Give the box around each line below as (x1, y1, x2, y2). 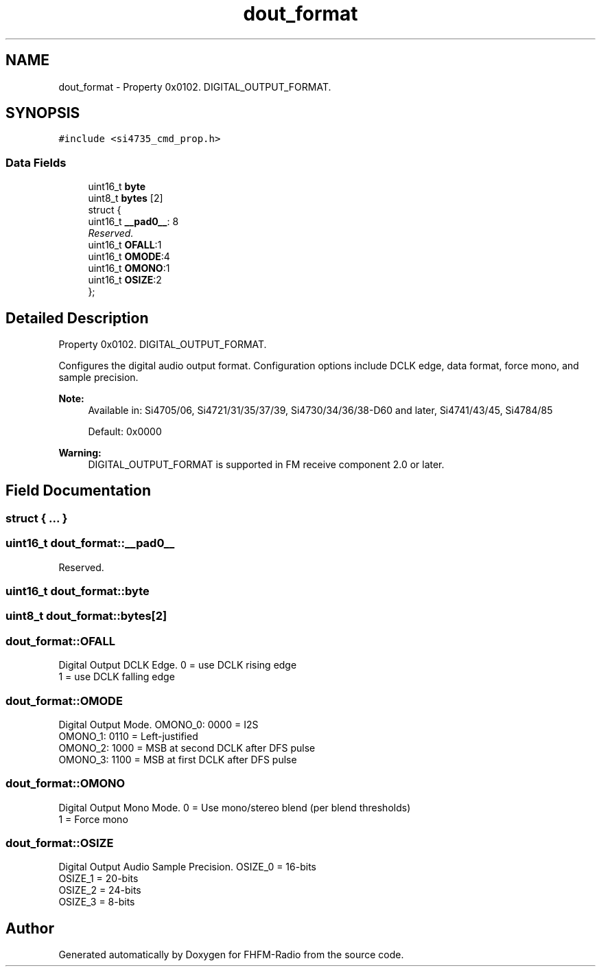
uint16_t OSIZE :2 (88, 274, 162, 286)
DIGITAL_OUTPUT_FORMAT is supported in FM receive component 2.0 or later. (88, 459, 445, 471)
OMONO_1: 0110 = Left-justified (58, 730, 198, 742)
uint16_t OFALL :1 (88, 239, 162, 251)
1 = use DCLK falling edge (58, 671, 175, 683)
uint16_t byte (88, 181, 146, 193)
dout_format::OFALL (5, 634, 116, 648)
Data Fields (5, 155, 67, 170)
